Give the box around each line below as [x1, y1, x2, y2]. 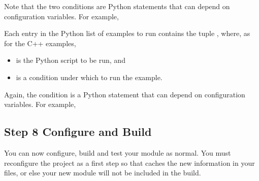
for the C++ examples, [4, 38, 76, 48]
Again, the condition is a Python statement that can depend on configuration [4, 89, 245, 99]
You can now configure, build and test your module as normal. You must [4, 147, 231, 158]
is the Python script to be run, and [16, 55, 125, 65]
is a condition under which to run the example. [16, 71, 163, 82]
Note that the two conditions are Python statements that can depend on [4, 1, 230, 11]
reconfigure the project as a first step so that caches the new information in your [4, 157, 255, 168]
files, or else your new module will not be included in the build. [4, 167, 201, 178]
